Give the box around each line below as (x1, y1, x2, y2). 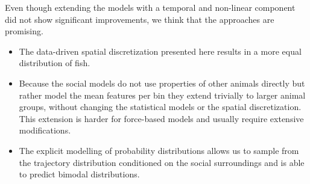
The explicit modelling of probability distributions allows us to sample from (19, 144, 299, 156)
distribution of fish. (19, 57, 90, 69)
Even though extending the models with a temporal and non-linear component (5, 1, 296, 13)
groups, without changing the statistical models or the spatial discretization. (19, 100, 302, 113)
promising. (5, 25, 43, 37)
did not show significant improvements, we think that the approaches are (5, 13, 274, 25)
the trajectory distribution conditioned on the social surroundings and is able (19, 156, 305, 168)
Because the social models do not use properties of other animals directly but (19, 76, 305, 89)
